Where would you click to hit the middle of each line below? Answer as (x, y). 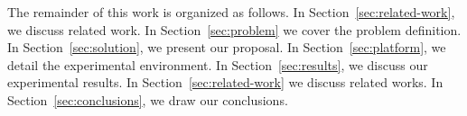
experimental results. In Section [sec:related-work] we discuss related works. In (225, 82)
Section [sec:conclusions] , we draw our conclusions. (148, 99)
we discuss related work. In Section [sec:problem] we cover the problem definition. (234, 29)
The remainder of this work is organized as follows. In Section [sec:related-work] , (231, 12)
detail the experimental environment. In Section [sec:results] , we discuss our (218, 64)
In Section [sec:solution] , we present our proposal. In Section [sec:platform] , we (227, 47)
